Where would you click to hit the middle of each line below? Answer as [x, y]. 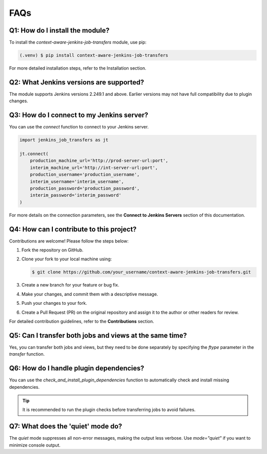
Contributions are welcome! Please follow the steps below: [69, 241]
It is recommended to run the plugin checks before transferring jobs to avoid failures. [109, 410]
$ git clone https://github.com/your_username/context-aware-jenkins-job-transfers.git [141, 272]
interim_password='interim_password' [76, 195]
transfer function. [27, 354]
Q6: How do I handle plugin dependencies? [77, 368]
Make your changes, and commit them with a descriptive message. [90, 294]
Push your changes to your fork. [54, 303]
